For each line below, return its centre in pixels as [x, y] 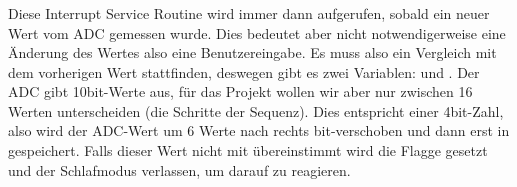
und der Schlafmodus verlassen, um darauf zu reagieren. [179, 169]
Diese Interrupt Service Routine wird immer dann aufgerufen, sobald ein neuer [249, 12]
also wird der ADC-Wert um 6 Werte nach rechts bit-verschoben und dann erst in [259, 130]
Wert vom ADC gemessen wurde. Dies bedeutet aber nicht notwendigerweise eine [257, 32]
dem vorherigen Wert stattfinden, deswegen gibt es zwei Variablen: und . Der [244, 71]
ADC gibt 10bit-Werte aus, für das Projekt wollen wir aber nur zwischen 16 [240, 91]
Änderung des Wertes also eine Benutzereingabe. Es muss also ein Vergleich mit [252, 52]
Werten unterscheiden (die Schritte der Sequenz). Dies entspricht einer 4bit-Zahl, [256, 110]
